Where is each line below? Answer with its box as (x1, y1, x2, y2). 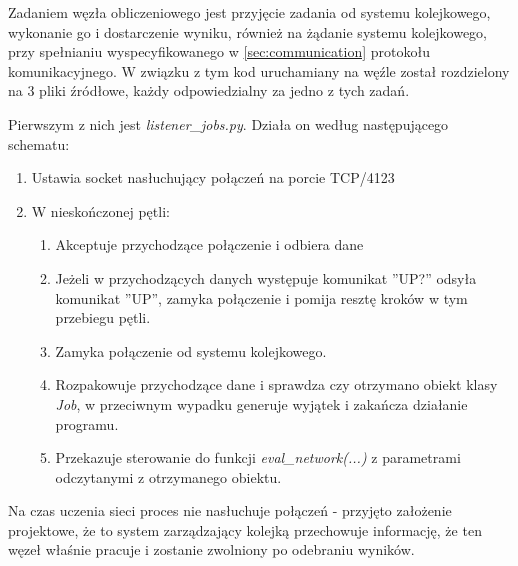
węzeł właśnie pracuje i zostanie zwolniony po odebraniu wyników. (8, 539, 415, 560)
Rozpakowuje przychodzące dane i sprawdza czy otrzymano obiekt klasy (55, 374, 498, 395)
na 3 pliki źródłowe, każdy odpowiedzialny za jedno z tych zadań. (8, 80, 410, 101)
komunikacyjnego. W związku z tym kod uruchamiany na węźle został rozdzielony (8, 60, 510, 81)
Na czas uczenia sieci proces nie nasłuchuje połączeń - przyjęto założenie (8, 500, 452, 521)
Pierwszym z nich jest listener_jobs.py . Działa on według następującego (8, 113, 449, 134)
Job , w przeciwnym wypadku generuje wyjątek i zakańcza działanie (55, 393, 468, 414)
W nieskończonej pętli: (31, 200, 170, 221)
